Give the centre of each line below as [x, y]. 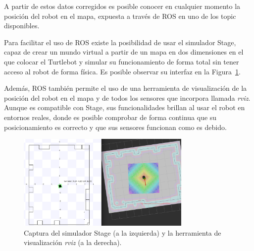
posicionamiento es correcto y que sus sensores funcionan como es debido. [115, 127]
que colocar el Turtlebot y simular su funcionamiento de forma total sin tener [122, 61]
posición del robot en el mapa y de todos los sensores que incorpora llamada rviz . [127, 97]
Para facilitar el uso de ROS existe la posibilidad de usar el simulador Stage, [120, 42]
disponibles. [22, 26]
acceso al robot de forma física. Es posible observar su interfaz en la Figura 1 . [122, 71]
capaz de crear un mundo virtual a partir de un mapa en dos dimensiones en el [124, 52]
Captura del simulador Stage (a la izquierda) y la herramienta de [123, 232]
